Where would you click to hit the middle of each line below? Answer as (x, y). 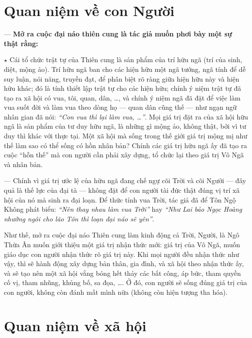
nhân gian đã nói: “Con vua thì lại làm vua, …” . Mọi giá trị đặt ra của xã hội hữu (126, 116)
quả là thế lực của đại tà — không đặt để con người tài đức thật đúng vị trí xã (122, 190)
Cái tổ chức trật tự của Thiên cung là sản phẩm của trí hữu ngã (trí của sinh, (126, 59)
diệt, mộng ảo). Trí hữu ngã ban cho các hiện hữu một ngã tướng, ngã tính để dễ (125, 69)
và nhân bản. (23, 164)
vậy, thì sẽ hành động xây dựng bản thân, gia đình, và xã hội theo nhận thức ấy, (124, 263)
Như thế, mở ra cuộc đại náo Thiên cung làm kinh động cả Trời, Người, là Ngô (122, 235)
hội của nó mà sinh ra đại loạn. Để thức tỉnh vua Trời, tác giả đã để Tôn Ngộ (120, 199)
